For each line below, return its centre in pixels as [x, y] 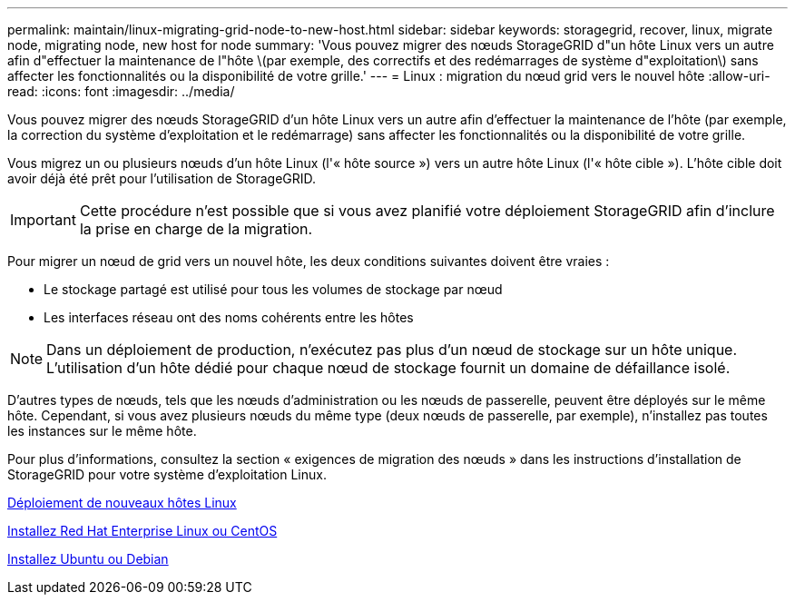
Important [43, 220]
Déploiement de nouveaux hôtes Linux [122, 503]
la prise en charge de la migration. [196, 229]
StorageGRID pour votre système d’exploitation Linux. [167, 474]
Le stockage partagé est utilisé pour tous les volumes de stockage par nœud [273, 289]
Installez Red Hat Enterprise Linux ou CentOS [142, 531]
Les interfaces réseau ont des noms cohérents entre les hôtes [229, 317]
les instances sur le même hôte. [102, 431]
